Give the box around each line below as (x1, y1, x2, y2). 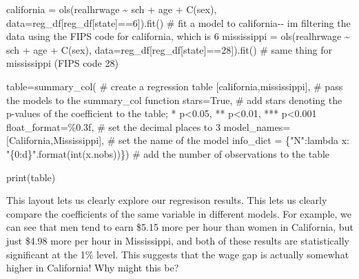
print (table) (6, 169, 56, 184)
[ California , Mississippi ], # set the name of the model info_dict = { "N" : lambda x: (6, 133, 349, 147)
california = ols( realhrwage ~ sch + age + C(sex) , (6, 2, 217, 16)
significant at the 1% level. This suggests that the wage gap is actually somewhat (6, 247, 349, 261)
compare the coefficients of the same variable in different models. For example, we (6, 206, 352, 220)
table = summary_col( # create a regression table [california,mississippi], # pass (6, 79, 343, 93)
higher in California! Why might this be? (6, 260, 179, 275)
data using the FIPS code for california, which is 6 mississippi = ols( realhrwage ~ (6, 29, 350, 43)
